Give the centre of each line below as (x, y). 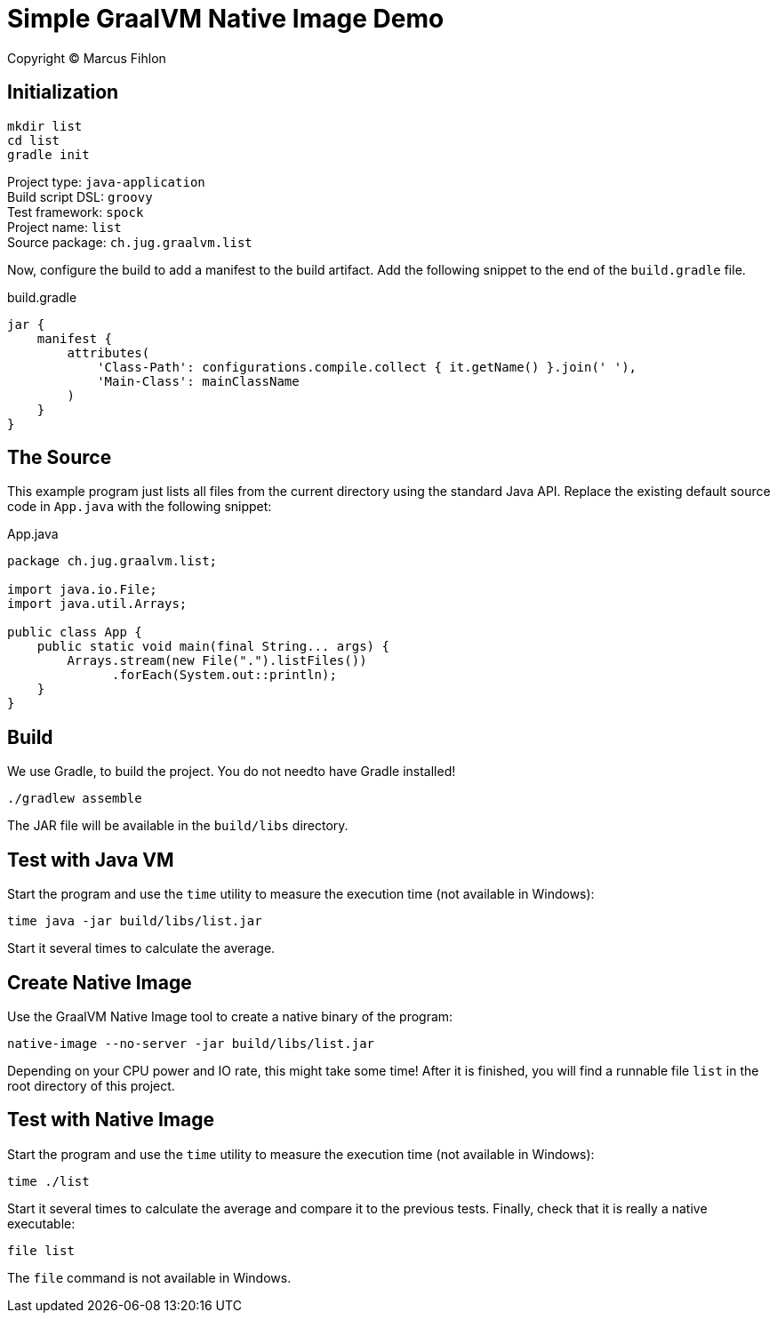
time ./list (48, 1181)
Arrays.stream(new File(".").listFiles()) (217, 661)
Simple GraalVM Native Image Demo (226, 19)
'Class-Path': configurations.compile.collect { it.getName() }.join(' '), (367, 367)
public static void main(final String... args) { (213, 647)
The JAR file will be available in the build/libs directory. (178, 826)
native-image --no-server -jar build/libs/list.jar (191, 1043)
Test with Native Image (111, 1120)
